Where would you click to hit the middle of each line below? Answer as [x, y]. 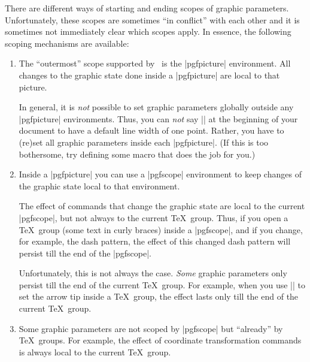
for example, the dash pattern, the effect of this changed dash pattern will [155, 241]
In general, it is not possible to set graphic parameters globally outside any [156, 107]
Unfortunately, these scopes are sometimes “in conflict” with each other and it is [152, 19]
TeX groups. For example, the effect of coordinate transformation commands [160, 340]
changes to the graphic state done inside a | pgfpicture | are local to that [149, 75]
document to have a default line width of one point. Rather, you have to [151, 130]
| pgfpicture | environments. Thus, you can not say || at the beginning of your [158, 118]
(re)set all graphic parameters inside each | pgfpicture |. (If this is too [144, 142]
